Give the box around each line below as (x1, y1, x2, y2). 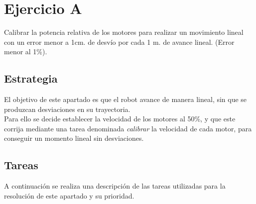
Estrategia (4, 71, 58, 86)
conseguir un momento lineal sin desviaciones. (4, 133, 144, 143)
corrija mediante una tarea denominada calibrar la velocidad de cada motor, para (4, 123, 252, 133)
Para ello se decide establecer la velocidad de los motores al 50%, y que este (4, 113, 236, 124)
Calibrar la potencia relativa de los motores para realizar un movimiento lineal (4, 27, 244, 37)
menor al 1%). (4, 46, 47, 57)
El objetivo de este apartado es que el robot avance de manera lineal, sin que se (4, 94, 247, 104)
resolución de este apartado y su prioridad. (4, 190, 134, 201)
